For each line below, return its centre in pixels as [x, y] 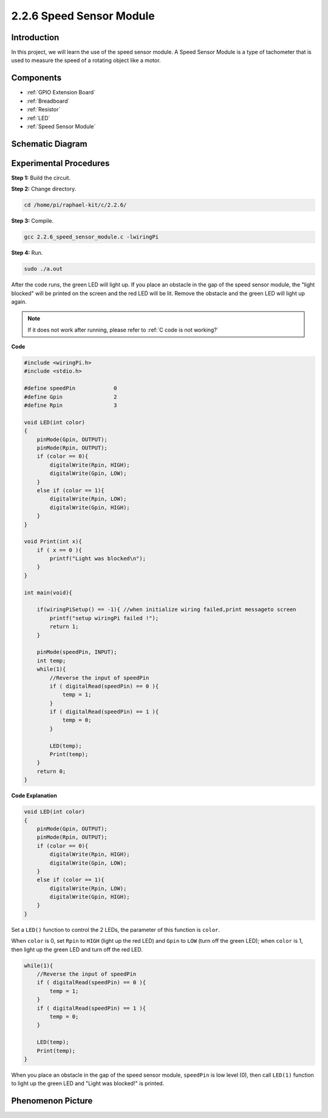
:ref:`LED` [38, 118]
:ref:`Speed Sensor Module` [61, 126]
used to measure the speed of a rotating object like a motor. [86, 60]
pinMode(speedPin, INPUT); [77, 652]
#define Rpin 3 [71, 405]
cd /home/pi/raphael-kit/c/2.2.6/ [75, 205]
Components [36, 78]
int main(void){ [48, 592]
